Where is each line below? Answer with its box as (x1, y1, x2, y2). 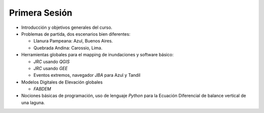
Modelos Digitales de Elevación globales (21, 79, 103, 85)
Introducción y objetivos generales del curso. (21, 24, 112, 30)
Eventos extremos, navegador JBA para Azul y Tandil (33, 72, 141, 78)
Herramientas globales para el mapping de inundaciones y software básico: (21, 52, 174, 58)
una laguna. (21, 99, 45, 105)
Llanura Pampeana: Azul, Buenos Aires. (33, 38, 113, 44)
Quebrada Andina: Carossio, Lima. (33, 45, 103, 51)
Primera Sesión (9, 7, 73, 18)
